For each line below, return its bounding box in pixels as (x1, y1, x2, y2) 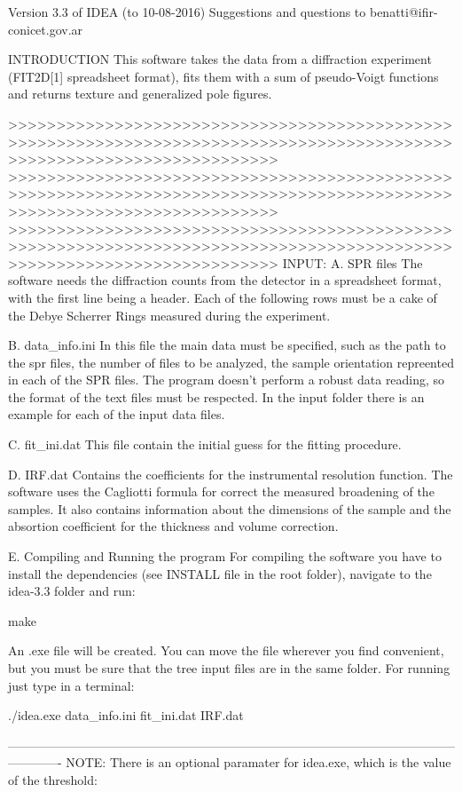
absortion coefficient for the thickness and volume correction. (8, 517, 339, 535)
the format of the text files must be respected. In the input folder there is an (8, 387, 425, 406)
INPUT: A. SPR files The (282, 253, 423, 272)
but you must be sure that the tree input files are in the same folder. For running (8, 659, 450, 677)
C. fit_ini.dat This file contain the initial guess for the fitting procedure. (8, 435, 402, 454)
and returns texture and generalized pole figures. (8, 84, 272, 103)
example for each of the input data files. (8, 405, 225, 424)
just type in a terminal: (8, 676, 135, 694)
